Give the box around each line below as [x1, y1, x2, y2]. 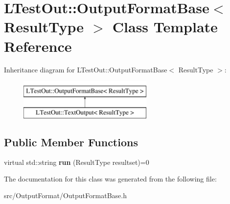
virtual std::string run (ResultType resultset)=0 [4, 157, 149, 167]
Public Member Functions [4, 134, 138, 149]
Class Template [112, 17, 218, 37]
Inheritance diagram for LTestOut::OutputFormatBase [4, 64, 167, 74]
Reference [4, 36, 72, 56]
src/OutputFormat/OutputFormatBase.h [4, 190, 127, 200]
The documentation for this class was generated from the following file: [4, 174, 217, 184]
